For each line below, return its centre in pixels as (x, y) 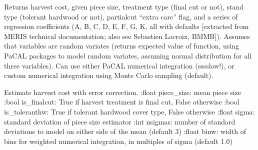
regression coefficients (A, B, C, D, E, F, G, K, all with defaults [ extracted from (126, 26)
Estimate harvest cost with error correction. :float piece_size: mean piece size (123, 92)
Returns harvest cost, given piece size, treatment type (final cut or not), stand (124, 6)
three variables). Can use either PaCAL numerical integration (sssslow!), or (119, 65)
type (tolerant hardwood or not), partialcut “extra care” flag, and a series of (121, 16)
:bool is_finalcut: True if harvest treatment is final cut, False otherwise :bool (122, 102)
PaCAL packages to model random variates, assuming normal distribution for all (128, 55)
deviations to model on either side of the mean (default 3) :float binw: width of (125, 131)
